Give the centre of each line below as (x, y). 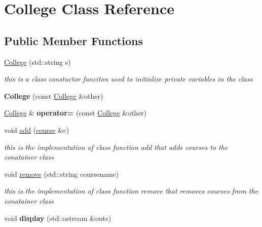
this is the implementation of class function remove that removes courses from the (131, 191)
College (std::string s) (38, 62)
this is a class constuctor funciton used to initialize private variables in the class (128, 79)
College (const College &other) (54, 96)
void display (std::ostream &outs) (58, 218)
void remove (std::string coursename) (62, 174)
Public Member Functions (73, 40)
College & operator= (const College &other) (76, 113)
